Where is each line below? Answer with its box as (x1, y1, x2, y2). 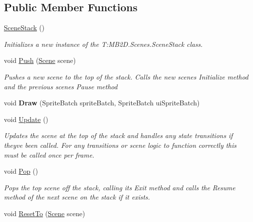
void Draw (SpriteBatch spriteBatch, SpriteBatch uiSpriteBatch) (4, 98, 200, 108)
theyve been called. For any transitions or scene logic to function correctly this (4, 140, 237, 150)
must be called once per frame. (4, 149, 95, 160)
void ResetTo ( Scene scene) (4, 208, 85, 218)
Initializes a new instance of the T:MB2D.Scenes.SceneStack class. (4, 39, 203, 49)
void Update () (4, 114, 49, 124)
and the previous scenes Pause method (4, 81, 117, 91)
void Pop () (4, 166, 38, 176)
